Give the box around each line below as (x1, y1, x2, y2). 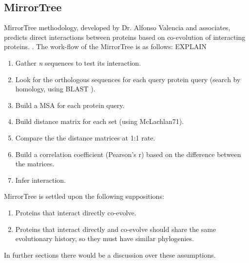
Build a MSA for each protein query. (15, 100, 125, 110)
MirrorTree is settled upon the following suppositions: (4, 191, 164, 201)
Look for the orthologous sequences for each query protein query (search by (15, 74, 241, 84)
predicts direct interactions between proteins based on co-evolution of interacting (4, 32, 246, 42)
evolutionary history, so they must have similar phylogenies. (15, 233, 194, 244)
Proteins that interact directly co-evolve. (15, 207, 136, 217)
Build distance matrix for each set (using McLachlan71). (15, 116, 184, 126)
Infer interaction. (15, 175, 66, 185)
